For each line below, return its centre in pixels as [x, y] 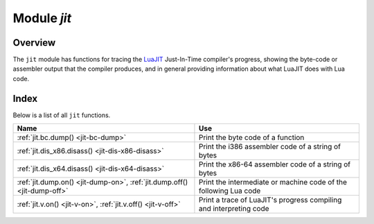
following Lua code [230, 191]
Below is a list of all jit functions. [62, 115]
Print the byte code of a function [251, 137]
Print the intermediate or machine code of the [273, 182]
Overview [34, 43]
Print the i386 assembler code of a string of [269, 147]
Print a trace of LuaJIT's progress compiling [270, 200]
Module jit [42, 18]
